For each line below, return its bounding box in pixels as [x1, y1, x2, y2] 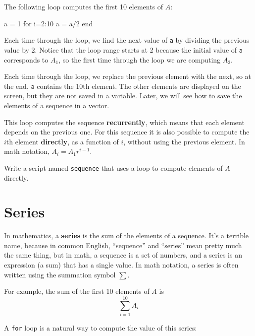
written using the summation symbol [4, 269, 116, 279]
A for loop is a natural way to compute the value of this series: [4, 322, 197, 333]
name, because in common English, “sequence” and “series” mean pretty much [4, 240, 242, 250]
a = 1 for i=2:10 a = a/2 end [4, 18, 93, 28]
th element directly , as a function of [6, 136, 119, 146]
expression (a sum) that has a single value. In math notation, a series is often [4, 260, 239, 270]
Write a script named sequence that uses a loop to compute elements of [4, 162, 223, 173]
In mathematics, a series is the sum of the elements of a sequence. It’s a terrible [4, 230, 249, 241]
